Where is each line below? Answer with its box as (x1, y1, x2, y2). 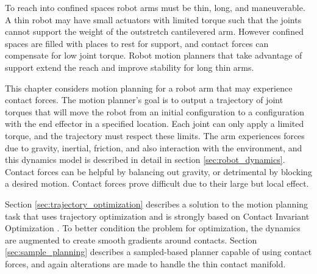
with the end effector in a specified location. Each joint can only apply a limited (5, 117, 304, 130)
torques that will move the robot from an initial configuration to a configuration (5, 105, 305, 118)
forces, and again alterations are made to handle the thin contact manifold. (5, 257, 286, 270)
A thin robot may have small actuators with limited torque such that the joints (5, 13, 302, 26)
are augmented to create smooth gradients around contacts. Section (5, 233, 257, 246)
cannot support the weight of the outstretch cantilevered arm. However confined (5, 25, 304, 38)
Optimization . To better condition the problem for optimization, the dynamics (5, 222, 301, 234)
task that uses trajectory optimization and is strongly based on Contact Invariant (5, 209, 310, 222)
